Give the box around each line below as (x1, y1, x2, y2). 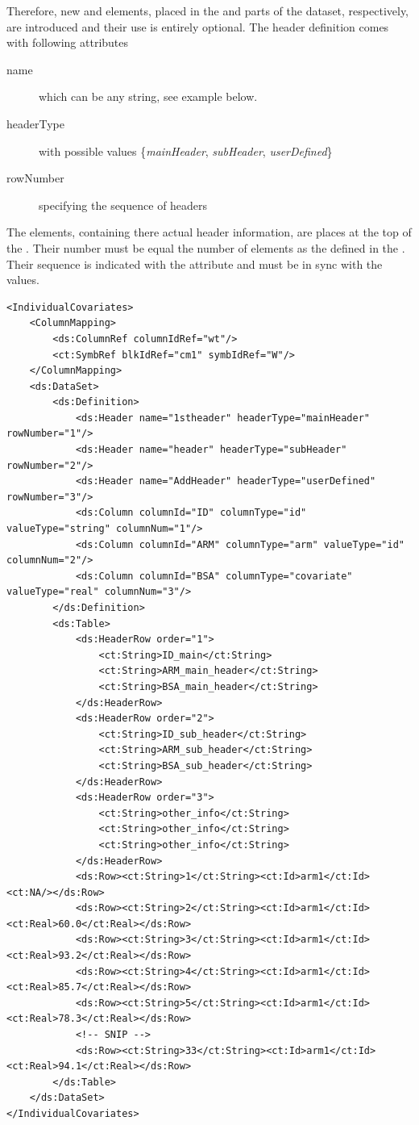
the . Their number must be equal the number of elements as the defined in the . (6, 239, 405, 256)
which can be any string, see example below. (39, 88, 258, 105)
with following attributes (6, 34, 129, 51)
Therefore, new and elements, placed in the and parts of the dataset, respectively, (6, 2, 409, 19)
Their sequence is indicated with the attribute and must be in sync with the (6, 255, 383, 272)
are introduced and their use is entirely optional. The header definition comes (6, 18, 389, 35)
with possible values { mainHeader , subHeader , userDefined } (39, 142, 333, 159)
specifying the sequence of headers (39, 196, 208, 213)
